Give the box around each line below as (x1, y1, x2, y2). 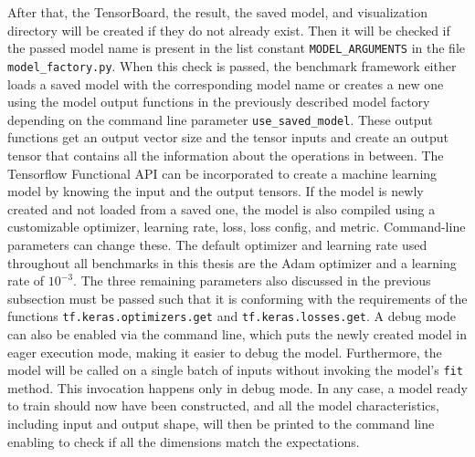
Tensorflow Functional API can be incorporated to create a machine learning (7, 163, 438, 182)
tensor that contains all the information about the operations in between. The (7, 145, 444, 164)
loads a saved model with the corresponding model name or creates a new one (7, 74, 444, 93)
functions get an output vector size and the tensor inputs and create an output (7, 128, 449, 147)
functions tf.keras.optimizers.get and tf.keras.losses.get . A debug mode (7, 306, 456, 326)
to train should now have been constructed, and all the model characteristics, (7, 396, 439, 415)
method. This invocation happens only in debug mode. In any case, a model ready (7, 378, 468, 397)
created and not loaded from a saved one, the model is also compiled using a (7, 199, 436, 218)
